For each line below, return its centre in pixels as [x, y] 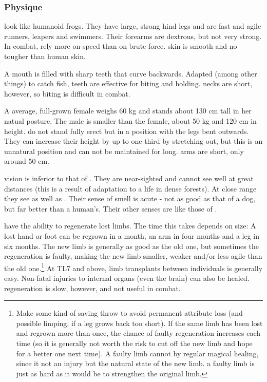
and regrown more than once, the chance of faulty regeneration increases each [138, 333]
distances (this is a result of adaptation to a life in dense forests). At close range [130, 188]
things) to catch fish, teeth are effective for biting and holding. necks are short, [128, 83]
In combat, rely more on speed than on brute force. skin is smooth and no [121, 46]
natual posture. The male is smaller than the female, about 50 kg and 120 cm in [130, 120]
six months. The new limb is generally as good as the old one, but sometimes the [131, 246]
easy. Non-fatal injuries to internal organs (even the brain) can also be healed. [127, 278]
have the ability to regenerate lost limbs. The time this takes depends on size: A [130, 226]
